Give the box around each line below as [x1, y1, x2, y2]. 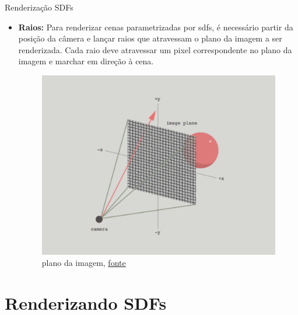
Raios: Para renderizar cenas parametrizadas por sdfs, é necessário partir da [18, 20, 293, 33]
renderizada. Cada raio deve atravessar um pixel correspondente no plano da [18, 43, 292, 56]
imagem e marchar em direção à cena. [18, 55, 154, 67]
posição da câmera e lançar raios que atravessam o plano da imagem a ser [18, 32, 282, 44]
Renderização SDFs [5, 1, 73, 13]
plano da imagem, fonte [41, 257, 126, 269]
